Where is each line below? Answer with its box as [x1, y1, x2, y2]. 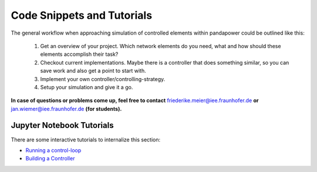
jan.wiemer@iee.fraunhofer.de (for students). [11, 105, 122, 112]
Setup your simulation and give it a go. [40, 83, 133, 90]
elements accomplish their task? [40, 50, 119, 58]
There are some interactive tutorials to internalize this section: [11, 136, 161, 143]
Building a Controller [25, 155, 75, 162]
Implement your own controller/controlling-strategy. [40, 75, 166, 82]
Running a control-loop [25, 147, 82, 154]
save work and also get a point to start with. [40, 68, 146, 75]
